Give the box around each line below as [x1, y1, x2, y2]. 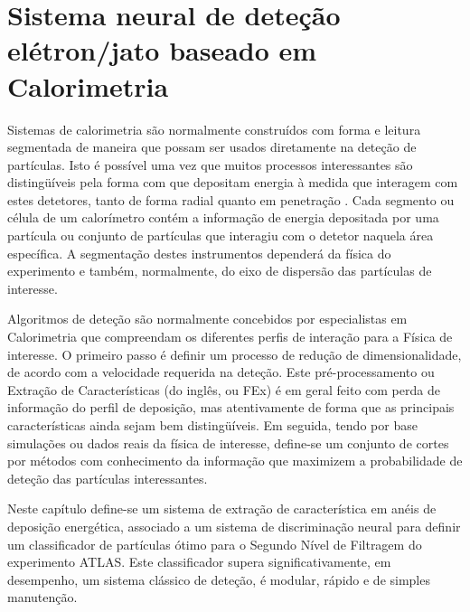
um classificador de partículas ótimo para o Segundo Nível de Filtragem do [7, 534, 422, 553]
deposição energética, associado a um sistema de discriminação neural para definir [7, 516, 461, 535]
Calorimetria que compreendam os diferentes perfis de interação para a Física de [7, 327, 453, 346]
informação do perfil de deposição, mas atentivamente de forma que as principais [7, 398, 455, 417]
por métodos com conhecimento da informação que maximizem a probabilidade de [7, 451, 463, 470]
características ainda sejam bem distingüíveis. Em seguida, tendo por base [7, 416, 418, 434]
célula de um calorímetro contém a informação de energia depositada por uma [7, 208, 439, 227]
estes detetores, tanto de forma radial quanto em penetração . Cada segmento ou [7, 190, 455, 209]
